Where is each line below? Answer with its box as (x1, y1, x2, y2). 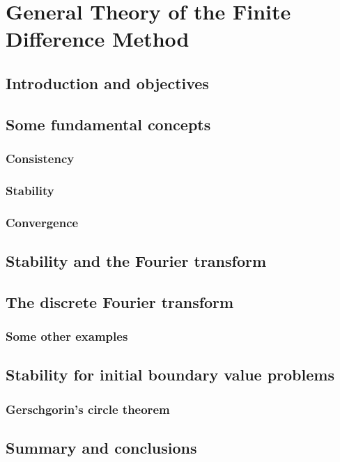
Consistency (6, 150, 75, 167)
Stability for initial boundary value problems (6, 364, 334, 385)
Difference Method (6, 24, 190, 53)
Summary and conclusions (6, 437, 197, 459)
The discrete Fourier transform (6, 291, 234, 312)
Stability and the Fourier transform (6, 250, 267, 272)
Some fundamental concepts (6, 113, 211, 134)
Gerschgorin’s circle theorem (6, 400, 170, 417)
